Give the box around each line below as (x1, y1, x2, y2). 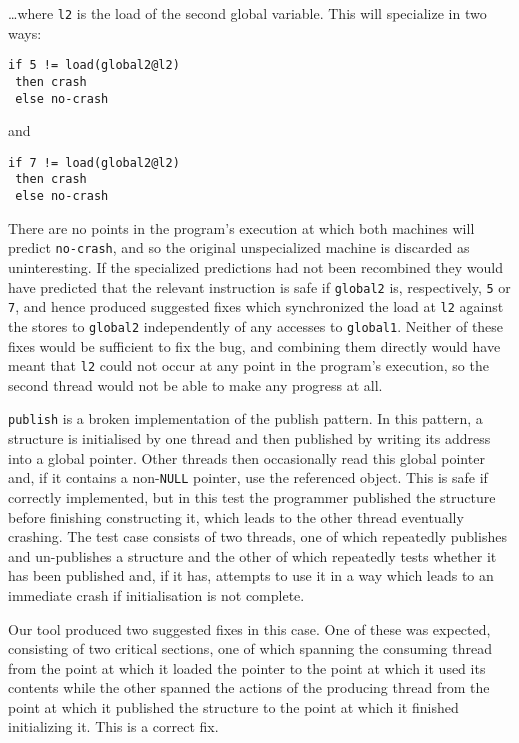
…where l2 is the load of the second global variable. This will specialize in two (8, 3, 487, 23)
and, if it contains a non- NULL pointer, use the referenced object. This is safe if (8, 467, 488, 488)
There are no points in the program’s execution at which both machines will (8, 217, 475, 238)
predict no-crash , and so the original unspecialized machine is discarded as (8, 237, 470, 258)
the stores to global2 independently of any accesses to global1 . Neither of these (8, 315, 504, 336)
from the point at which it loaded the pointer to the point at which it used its (8, 657, 486, 678)
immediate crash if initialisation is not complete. (8, 584, 305, 605)
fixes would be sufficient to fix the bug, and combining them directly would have (8, 335, 501, 356)
